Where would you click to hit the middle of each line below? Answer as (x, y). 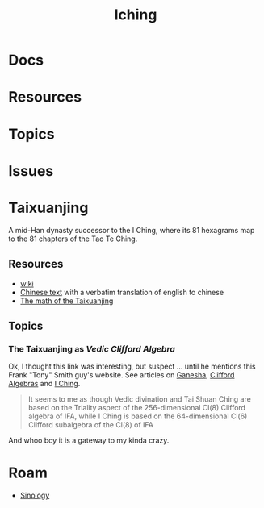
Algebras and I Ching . (44, 384)
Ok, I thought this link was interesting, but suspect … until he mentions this (132, 366)
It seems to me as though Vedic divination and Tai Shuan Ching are (140, 399)
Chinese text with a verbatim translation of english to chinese (122, 292)
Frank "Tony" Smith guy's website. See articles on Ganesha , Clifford (122, 375)
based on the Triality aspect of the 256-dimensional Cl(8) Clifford (137, 408)
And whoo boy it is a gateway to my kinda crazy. (89, 440)
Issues (31, 171)
